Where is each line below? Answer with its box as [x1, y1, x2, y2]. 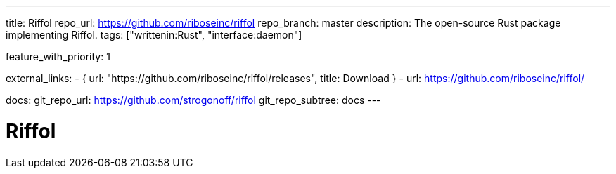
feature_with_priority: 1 [6, 51, 110, 62]
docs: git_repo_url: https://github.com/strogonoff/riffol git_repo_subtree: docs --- [6, 94, 381, 106]
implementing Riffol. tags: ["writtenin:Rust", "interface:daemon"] [6, 29, 302, 41]
